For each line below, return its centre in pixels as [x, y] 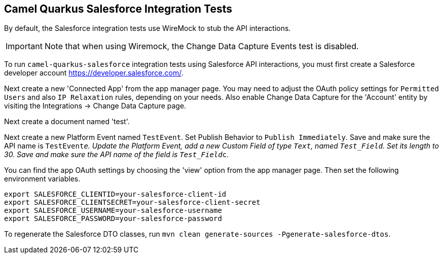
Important [24, 46]
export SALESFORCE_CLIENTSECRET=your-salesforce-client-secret [132, 202]
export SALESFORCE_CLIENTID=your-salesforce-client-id [115, 194]
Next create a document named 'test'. [67, 122]
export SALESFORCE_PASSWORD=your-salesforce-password [113, 219]
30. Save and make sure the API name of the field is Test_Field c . [117, 155]
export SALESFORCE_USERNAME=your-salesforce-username [113, 211]
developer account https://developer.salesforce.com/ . [94, 73]
